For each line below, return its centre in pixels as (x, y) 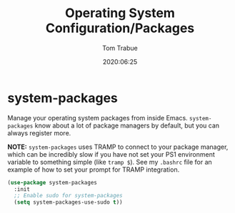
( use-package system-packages (52, 182)
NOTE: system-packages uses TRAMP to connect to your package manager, (118, 147)
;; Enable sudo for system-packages (68, 196)
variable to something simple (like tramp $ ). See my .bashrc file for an (110, 162)
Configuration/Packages (120, 28)
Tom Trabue (120, 48)
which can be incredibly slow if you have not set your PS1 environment (111, 154)
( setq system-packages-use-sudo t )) (68, 202)
